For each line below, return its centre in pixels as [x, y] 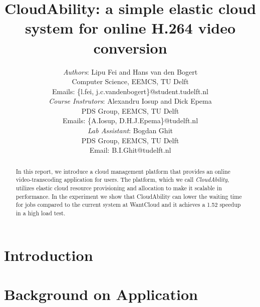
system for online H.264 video [130, 28]
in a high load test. [41, 213]
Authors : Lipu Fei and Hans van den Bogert [130, 71]
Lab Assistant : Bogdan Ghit [130, 130]
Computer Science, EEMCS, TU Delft [130, 81]
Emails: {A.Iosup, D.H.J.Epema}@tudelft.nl [130, 120]
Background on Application [101, 294]
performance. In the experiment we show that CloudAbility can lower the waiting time [129, 196]
